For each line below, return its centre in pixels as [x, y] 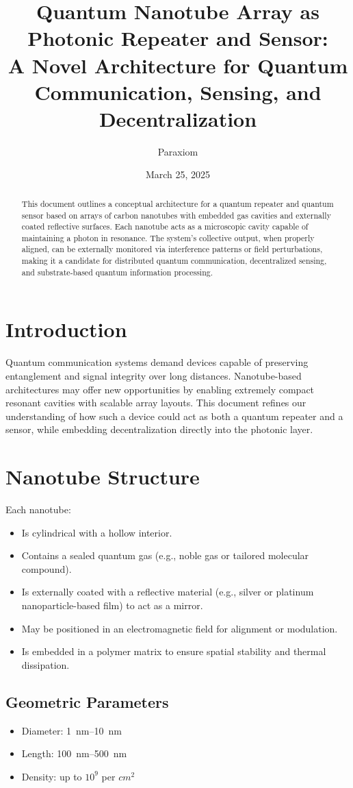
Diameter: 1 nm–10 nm [71, 730]
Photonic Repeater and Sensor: [178, 38]
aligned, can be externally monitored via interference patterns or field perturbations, [172, 249]
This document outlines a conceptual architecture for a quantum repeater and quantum [178, 203]
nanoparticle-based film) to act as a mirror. [112, 605]
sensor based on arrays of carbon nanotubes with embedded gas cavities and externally [176, 215]
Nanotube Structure [103, 477]
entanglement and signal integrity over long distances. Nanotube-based [154, 375]
